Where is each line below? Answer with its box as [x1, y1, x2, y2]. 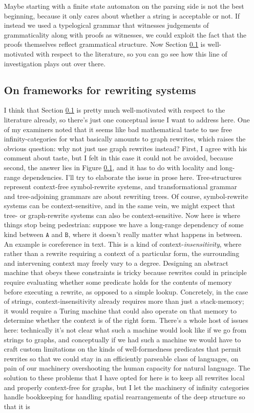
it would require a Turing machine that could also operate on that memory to [4, 305, 237, 315]
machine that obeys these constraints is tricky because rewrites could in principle [4, 267, 247, 277]
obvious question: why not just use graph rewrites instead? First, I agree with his [4, 143, 247, 153]
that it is [4, 401, 30, 411]
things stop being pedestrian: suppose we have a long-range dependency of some [4, 219, 244, 230]
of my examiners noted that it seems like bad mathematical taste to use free [4, 124, 232, 134]
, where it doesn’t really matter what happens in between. [68, 229, 242, 239]
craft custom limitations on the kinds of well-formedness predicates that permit [4, 344, 241, 354]
